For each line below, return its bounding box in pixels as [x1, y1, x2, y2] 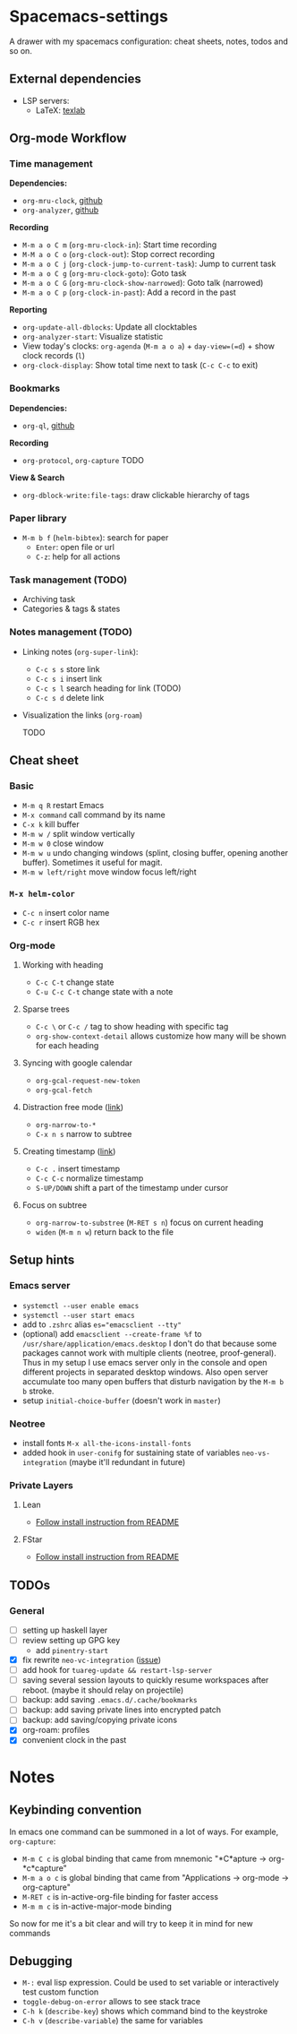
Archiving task [21, 594, 76, 605]
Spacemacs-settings [9, 6, 168, 27]
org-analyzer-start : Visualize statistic [21, 332, 164, 342]
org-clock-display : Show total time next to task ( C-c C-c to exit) [21, 360, 259, 371]
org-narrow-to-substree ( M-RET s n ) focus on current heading [35, 1217, 264, 1228]
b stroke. [21, 1385, 55, 1396]
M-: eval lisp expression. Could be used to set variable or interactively [21, 1978, 279, 1988]
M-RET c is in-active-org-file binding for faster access [21, 1891, 219, 1901]
